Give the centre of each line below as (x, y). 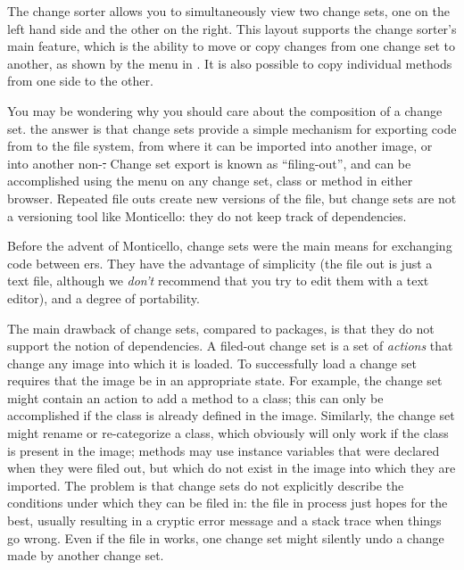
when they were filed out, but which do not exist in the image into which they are (232, 468)
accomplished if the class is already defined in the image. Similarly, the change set (231, 415)
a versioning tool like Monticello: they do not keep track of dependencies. (207, 215)
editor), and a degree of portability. (104, 297)
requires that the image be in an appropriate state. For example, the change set (225, 380)
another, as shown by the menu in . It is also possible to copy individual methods (230, 63)
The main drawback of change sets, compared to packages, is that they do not (221, 328)
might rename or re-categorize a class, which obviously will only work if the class (228, 433)
